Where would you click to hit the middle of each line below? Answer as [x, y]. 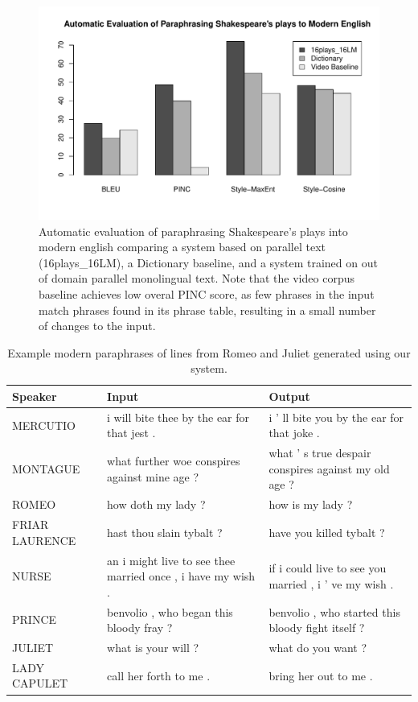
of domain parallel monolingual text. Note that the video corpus [197, 278]
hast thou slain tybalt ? [165, 532]
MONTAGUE [46, 468]
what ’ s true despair [320, 453]
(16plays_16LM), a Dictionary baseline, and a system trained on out [208, 262]
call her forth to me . [159, 675]
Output [289, 396]
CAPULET [40, 683]
